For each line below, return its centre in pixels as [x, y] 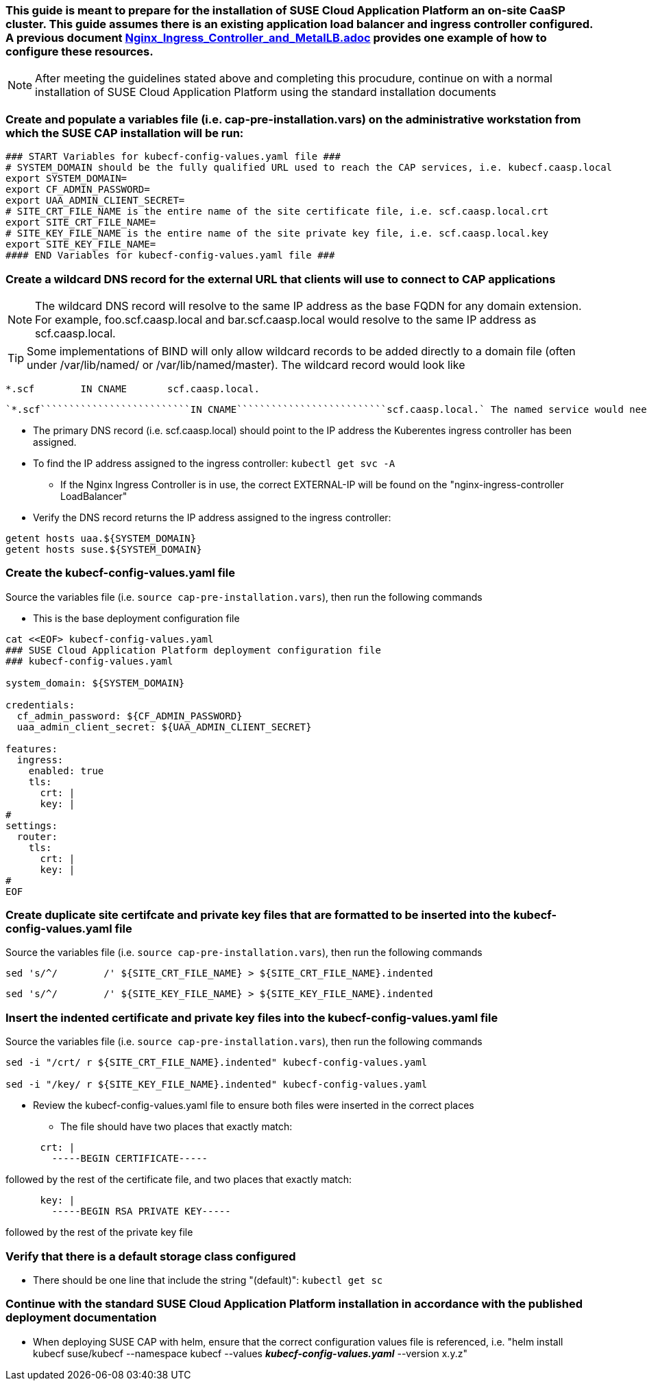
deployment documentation [81, 1318]
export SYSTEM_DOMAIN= [66, 179]
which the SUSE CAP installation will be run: [125, 133]
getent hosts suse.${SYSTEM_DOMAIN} [104, 549]
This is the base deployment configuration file [136, 618]
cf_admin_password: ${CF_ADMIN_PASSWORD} [130, 716]
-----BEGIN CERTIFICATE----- [130, 1159]
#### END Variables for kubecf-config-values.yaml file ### [170, 255]
